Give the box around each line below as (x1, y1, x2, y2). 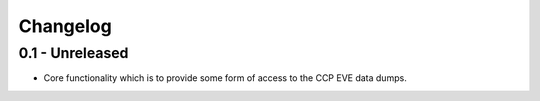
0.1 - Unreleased (18, 44, 129, 62)
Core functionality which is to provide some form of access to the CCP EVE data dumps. (43, 72, 407, 84)
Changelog (18, 15, 112, 37)
